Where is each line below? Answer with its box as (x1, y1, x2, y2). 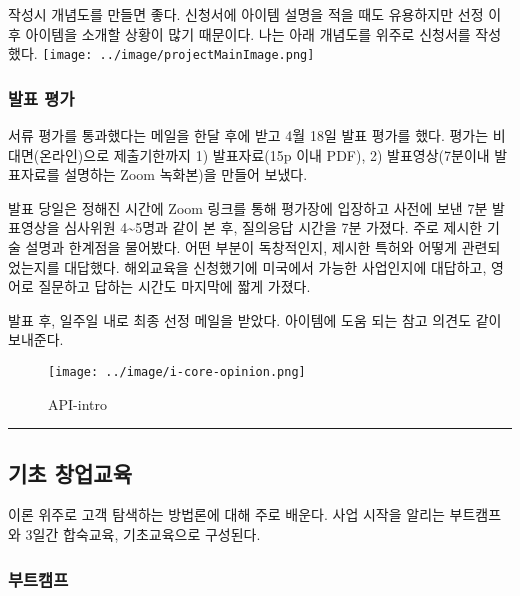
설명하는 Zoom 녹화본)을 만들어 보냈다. (64, 164, 308, 185)
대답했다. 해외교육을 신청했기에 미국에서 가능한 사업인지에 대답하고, (64, 256, 487, 277)
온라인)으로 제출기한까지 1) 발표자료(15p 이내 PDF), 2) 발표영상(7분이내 (39, 144, 490, 165)
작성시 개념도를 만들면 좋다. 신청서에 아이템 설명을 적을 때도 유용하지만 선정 (8, 4, 484, 24)
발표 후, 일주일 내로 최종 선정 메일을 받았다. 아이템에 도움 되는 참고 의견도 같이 (8, 309, 502, 330)
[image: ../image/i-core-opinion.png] (48, 365, 306, 379)
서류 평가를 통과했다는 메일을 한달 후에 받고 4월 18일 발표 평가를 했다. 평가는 (8, 125, 489, 146)
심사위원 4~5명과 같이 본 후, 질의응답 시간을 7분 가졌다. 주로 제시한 (64, 217, 483, 238)
